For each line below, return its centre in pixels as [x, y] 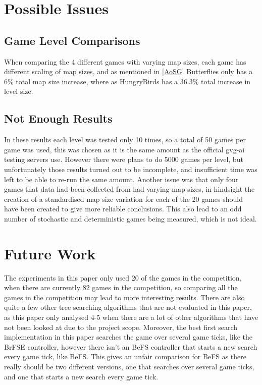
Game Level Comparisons [72, 40]
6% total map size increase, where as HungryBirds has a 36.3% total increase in [127, 81]
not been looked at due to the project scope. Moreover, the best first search [121, 327]
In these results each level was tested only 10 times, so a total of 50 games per [125, 140]
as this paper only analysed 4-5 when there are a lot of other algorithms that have [131, 317]
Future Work [50, 253]
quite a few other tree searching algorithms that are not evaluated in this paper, [128, 307]
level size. [19, 91]
